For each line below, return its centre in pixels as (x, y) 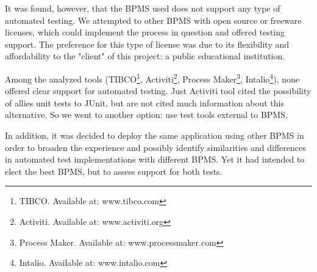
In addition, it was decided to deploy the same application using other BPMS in (155, 135)
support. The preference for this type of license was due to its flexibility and (147, 44)
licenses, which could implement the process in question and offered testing (145, 32)
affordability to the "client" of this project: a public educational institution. (145, 56)
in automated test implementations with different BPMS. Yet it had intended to (155, 159)
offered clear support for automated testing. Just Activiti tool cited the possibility (158, 91)
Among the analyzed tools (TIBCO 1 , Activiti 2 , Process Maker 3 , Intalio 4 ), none (152, 78)
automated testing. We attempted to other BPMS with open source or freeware (153, 20)
